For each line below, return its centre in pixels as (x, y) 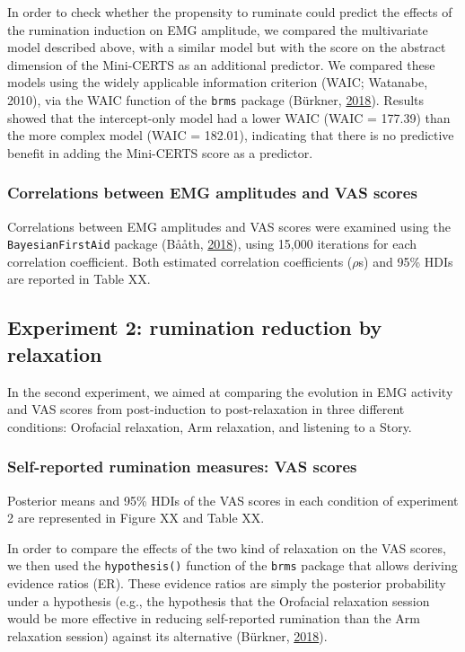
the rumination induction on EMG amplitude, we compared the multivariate (218, 29)
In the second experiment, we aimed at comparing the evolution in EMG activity (230, 391)
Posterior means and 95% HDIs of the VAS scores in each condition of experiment (233, 500)
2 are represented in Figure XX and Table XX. (136, 518)
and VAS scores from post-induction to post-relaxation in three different (206, 409)
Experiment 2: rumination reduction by (195, 327)
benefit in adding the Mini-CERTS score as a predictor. (160, 152)
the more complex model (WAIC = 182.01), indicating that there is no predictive (231, 135)
